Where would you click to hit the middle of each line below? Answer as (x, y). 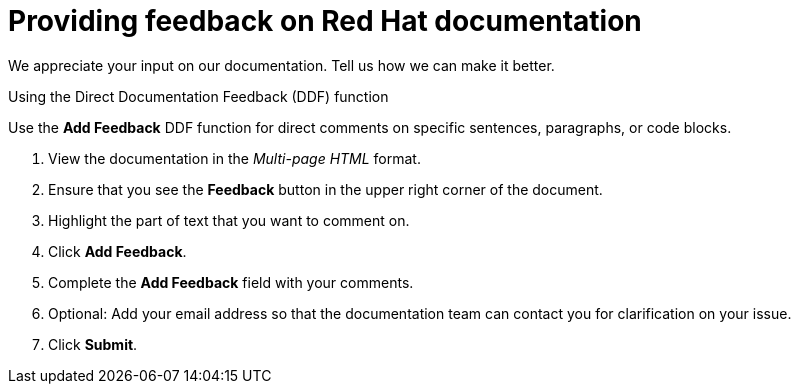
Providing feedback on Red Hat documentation (325, 21)
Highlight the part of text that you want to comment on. (229, 220)
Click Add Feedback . (117, 251)
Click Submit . (93, 344)
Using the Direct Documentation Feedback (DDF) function (198, 96)
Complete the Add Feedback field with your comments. (231, 282)
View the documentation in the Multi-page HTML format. (234, 158)
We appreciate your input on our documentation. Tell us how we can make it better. (281, 65)
